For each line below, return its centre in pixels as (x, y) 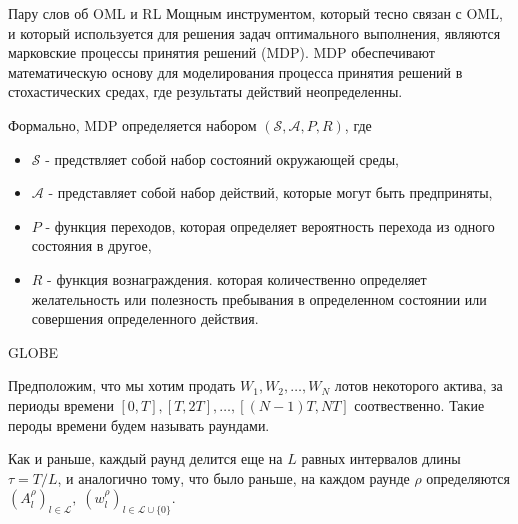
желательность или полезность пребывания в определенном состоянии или (259, 298)
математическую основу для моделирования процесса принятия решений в (235, 71)
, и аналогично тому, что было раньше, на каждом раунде (233, 477)
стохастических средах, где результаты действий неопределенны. (205, 91)
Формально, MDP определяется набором (132, 124)
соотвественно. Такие (419, 404)
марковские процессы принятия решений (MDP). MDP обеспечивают (221, 52)
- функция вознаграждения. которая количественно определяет (237, 278)
